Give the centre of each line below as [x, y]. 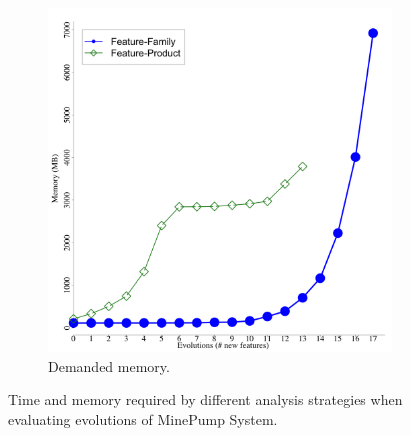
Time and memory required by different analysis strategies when [205, 399]
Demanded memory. [109, 365]
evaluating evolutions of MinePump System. [143, 418]
